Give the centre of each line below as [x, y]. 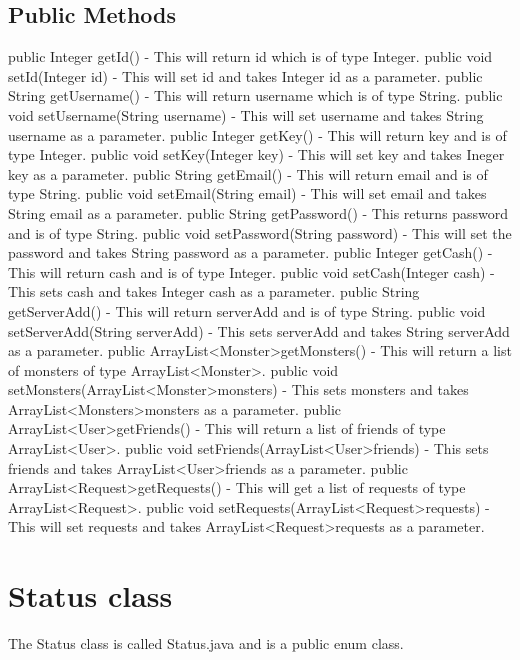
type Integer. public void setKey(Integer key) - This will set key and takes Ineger [256, 154]
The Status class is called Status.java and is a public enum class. [206, 643]
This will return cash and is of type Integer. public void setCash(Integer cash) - [251, 271]
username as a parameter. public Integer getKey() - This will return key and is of [257, 134]
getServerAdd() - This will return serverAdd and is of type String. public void [247, 310]
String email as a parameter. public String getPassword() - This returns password [258, 212]
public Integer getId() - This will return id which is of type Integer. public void [250, 56]
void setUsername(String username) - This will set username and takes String [246, 114]
